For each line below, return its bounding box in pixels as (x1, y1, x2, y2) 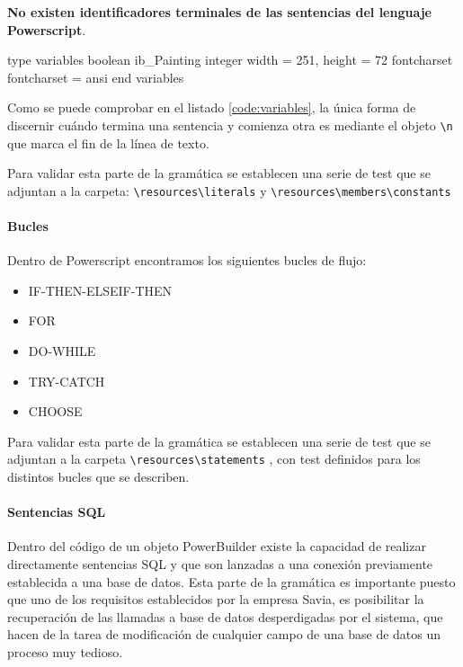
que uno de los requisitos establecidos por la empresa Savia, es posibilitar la (7, 590, 424, 609)
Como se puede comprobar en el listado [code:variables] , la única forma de (7, 98, 416, 117)
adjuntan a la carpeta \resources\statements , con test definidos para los (7, 449, 421, 468)
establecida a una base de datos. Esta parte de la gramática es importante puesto (7, 572, 456, 591)
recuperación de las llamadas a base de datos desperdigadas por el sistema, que (7, 607, 443, 626)
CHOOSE (28, 402, 83, 421)
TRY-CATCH (28, 371, 105, 390)
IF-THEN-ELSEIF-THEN (28, 280, 173, 299)
